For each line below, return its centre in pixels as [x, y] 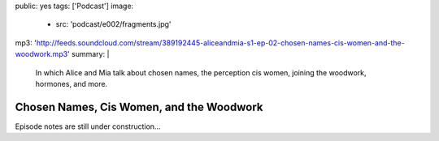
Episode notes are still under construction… [88, 126]
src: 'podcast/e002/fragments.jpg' [113, 24]
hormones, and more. [72, 83]
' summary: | [88, 54]
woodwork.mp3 [41, 54]
